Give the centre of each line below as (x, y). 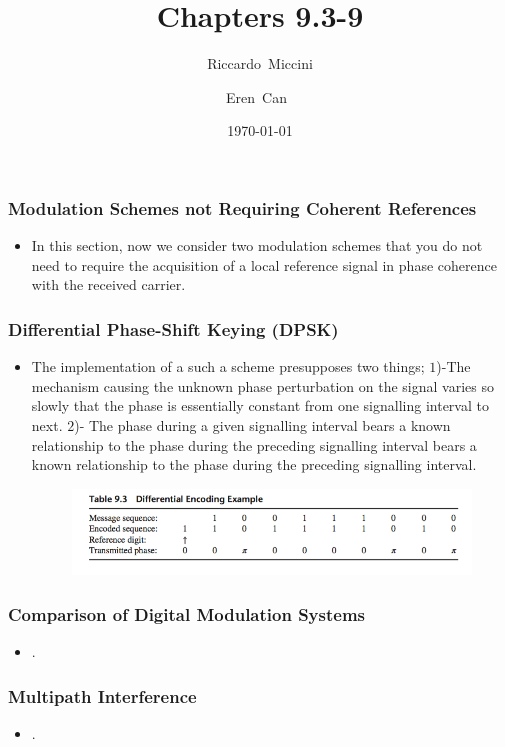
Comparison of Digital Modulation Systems (186, 613)
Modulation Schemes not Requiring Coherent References (242, 207)
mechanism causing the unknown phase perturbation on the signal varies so (262, 385)
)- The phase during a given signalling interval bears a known (262, 424)
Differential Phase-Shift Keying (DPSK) (173, 328)
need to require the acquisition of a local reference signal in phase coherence (264, 264)
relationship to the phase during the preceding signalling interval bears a (254, 444)
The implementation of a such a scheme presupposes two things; (228, 366)
